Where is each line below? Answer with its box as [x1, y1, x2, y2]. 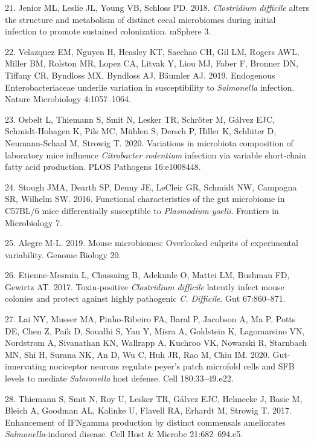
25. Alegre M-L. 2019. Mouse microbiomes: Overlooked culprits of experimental [5, 236, 298, 249]
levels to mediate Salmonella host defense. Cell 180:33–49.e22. [5, 372, 234, 385]
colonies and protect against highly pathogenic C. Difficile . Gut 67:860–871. [5, 292, 286, 305]
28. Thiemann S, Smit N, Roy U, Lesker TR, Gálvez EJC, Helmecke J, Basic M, [5, 392, 303, 405]
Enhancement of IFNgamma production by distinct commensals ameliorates [5, 415, 286, 428]
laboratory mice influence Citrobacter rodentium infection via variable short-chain [5, 148, 306, 161]
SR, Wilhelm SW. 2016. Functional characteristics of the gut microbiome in [5, 192, 285, 205]
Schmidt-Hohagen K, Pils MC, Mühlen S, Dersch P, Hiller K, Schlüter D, [5, 125, 277, 137]
